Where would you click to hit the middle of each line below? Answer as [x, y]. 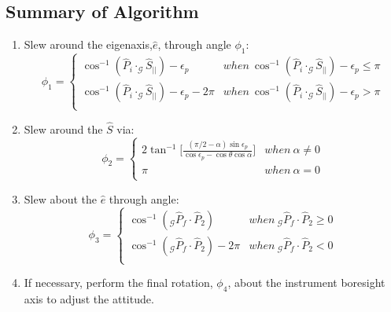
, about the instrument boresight [306, 283]
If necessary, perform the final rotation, [118, 283]
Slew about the [60, 198]
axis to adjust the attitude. [89, 298]
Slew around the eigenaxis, [88, 44]
